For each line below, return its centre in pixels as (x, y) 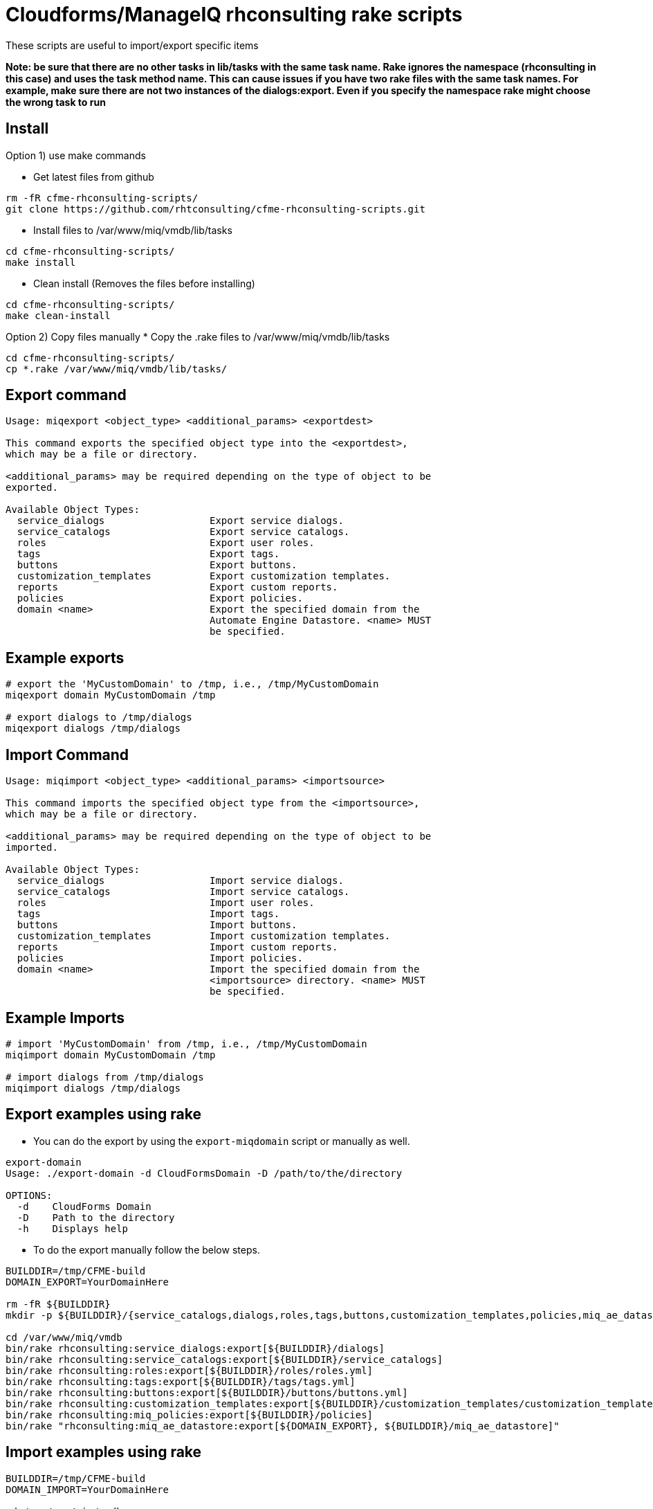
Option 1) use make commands (76, 155)
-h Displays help (73, 1228)
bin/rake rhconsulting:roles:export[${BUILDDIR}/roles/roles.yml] (190, 1370)
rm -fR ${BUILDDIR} (58, 1304)
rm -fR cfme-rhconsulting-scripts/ (102, 198)
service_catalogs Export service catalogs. (183, 532)
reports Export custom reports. (177, 587)
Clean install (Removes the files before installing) (144, 283)
